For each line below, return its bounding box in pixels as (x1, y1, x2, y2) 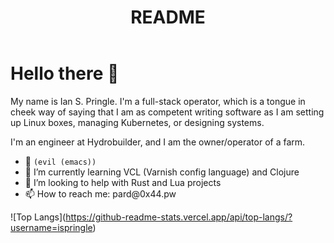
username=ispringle (10, 221, 93, 233)
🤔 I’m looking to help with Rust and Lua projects (24, 176, 222, 188)
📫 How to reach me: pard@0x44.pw (24, 187, 177, 200)
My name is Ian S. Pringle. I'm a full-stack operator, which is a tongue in (10, 95, 306, 107)
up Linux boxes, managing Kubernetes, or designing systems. (10, 116, 265, 128)
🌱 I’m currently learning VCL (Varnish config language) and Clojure (24, 166, 300, 178)
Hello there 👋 (10, 62, 120, 85)
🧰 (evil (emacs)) (24, 155, 97, 167)
